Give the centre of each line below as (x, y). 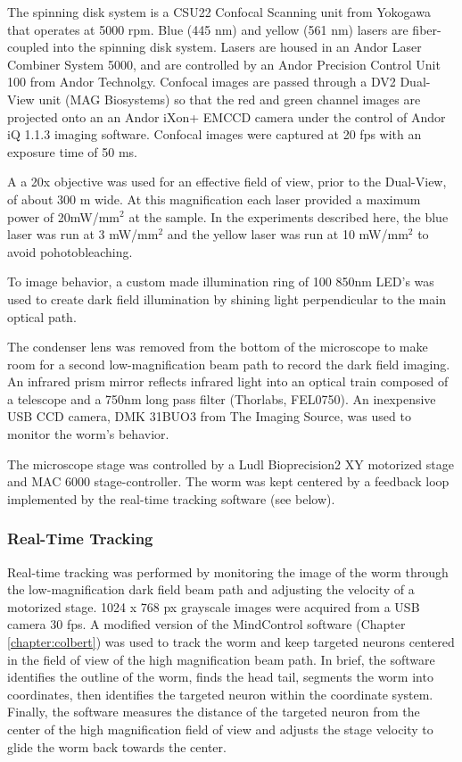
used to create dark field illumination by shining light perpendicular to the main (227, 298)
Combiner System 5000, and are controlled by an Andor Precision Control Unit (224, 64)
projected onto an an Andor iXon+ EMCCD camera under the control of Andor (227, 116)
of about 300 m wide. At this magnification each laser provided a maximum (214, 199)
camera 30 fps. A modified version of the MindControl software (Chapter (206, 624)
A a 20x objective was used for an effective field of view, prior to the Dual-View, (227, 182)
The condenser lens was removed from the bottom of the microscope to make (218, 347)
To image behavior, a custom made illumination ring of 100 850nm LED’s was (221, 282)
